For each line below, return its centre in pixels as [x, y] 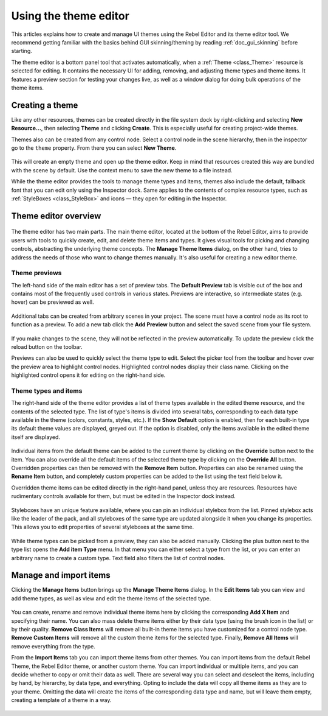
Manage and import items [61, 575]
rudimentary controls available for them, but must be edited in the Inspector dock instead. [124, 496]
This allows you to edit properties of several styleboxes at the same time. [103, 527]
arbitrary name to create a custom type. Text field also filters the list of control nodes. [118, 558]
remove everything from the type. [53, 646]
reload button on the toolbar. [47, 346]
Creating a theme [45, 105]
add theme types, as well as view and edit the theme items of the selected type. [111, 598]
